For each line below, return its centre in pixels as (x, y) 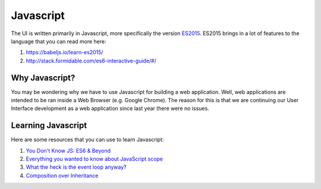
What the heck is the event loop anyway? (76, 167)
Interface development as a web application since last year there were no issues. (110, 108)
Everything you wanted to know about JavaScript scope (95, 159)
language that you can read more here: (59, 41)
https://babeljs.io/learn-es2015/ (64, 52)
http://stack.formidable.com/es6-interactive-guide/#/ (91, 61)
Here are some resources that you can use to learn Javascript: (87, 140)
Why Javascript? (43, 78)
